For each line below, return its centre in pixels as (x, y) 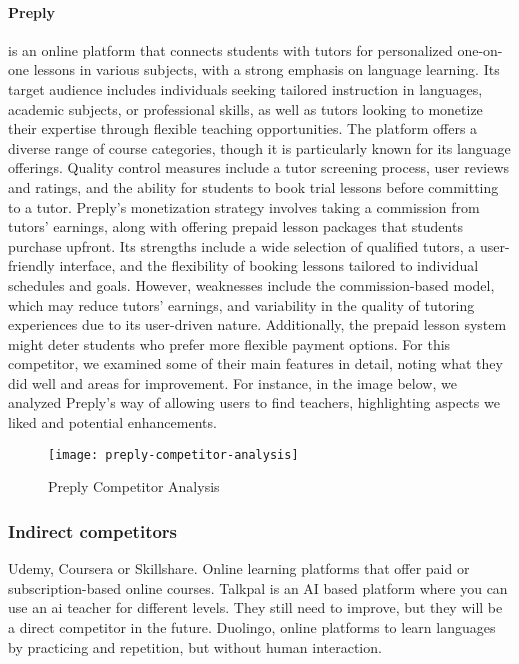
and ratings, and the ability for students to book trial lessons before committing (253, 186)
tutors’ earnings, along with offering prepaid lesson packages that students (235, 226)
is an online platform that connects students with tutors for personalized (230, 49)
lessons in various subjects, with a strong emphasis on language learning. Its (266, 69)
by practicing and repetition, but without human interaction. (195, 646)
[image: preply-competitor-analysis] (173, 454)
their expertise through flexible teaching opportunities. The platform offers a (243, 128)
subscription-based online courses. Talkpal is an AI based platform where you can (258, 587)
